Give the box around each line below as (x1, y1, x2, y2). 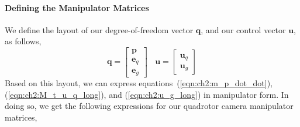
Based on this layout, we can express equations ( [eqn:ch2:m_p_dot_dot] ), (5, 76, 273, 89)
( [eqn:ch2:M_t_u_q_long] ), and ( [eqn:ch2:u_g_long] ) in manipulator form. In (5, 88, 289, 100)
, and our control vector (201, 23, 286, 36)
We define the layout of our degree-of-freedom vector (5, 23, 194, 36)
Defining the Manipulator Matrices (5, 1, 149, 13)
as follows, (5, 35, 42, 47)
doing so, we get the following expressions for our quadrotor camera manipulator (5, 100, 294, 112)
